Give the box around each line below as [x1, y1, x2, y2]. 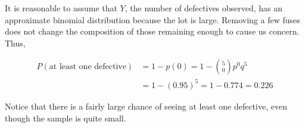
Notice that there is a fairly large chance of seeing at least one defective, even [5, 99, 287, 112]
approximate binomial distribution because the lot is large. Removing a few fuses [5, 13, 300, 26]
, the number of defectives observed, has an [125, 2, 283, 14]
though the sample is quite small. [5, 111, 126, 124]
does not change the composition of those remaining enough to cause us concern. [5, 25, 300, 38]
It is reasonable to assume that [5, 2, 117, 14]
